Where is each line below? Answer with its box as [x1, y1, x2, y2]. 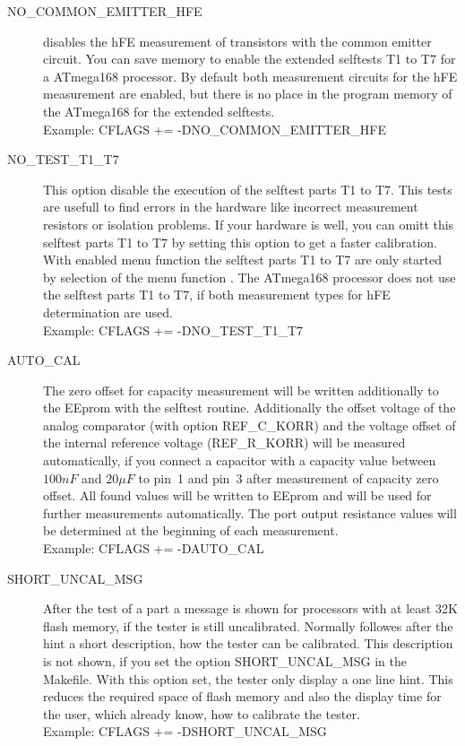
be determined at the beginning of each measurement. [43, 521, 339, 540]
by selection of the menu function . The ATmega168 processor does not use [43, 267, 456, 286]
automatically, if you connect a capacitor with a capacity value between [43, 451, 436, 470]
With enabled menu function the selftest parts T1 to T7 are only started [43, 250, 442, 269]
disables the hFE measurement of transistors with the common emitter [43, 31, 432, 50]
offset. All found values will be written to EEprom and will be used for [43, 486, 432, 505]
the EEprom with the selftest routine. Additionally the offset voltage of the [43, 398, 456, 417]
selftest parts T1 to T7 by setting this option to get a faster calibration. [43, 232, 438, 251]
